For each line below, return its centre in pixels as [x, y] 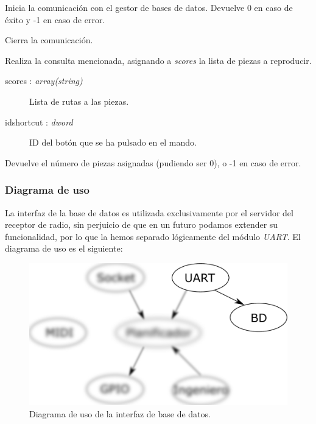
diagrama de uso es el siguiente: [64, 248]
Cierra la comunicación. [49, 40]
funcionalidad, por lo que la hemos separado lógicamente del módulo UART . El [153, 236]
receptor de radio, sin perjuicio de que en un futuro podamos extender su [142, 224]
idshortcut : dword [39, 122]
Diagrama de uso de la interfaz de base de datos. [120, 414]
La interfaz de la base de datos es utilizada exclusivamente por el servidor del [149, 212]
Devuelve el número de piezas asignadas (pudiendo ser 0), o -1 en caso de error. [153, 162]
